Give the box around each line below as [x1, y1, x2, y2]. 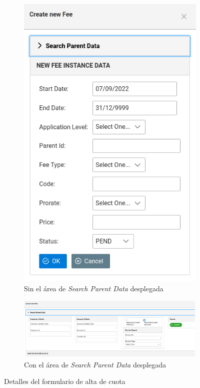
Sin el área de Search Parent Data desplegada [24, 283, 163, 293]
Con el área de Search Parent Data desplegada [24, 359, 166, 369]
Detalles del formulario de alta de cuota [4, 376, 125, 386]
